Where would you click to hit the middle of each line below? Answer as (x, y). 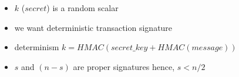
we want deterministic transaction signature (93, 27)
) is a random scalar (83, 8)
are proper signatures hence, (124, 66)
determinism (37, 47)
